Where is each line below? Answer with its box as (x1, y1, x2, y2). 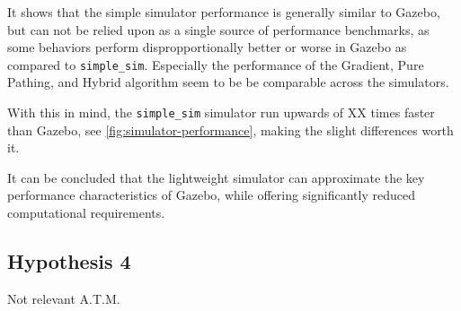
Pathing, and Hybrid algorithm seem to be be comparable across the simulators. (7, 73, 449, 91)
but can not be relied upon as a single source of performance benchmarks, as (7, 20, 430, 39)
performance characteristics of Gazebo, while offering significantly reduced (7, 186, 416, 204)
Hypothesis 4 (7, 247, 131, 275)
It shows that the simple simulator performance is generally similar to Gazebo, (7, 3, 440, 21)
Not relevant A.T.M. (7, 289, 120, 307)
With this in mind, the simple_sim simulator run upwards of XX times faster (7, 103, 435, 122)
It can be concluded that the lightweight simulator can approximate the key (7, 168, 425, 186)
